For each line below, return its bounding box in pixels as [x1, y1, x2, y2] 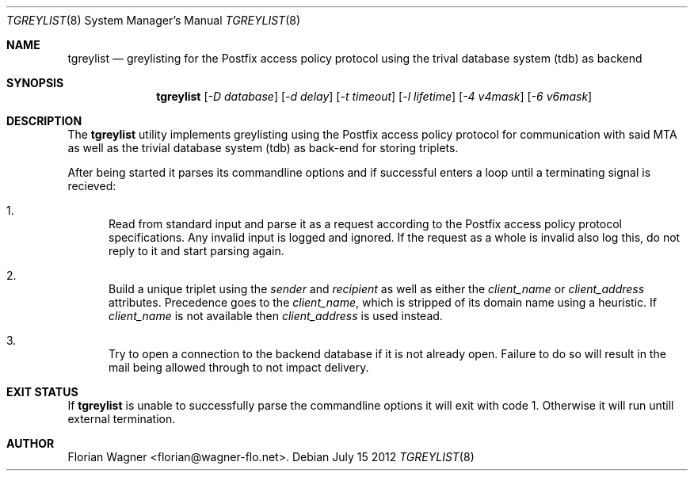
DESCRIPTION [6, 114, 82, 128]
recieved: [67, 179, 116, 193]
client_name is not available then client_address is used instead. [109, 309, 443, 322]
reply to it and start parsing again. [109, 244, 284, 258]
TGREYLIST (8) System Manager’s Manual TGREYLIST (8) [6, 13, 301, 27]
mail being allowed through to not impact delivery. [109, 361, 369, 374]
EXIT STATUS [6, 385, 78, 399]
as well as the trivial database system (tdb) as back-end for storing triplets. [67, 141, 459, 155]
